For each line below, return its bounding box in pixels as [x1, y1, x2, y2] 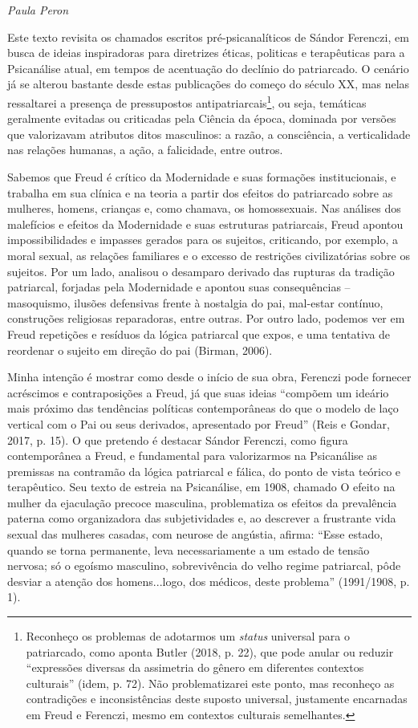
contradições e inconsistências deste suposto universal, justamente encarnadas [26, 690, 408, 707]
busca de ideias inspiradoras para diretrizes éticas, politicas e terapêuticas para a [7, 44, 405, 61]
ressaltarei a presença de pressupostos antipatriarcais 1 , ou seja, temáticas [7, 92, 367, 111]
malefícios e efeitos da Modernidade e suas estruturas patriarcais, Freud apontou [7, 215, 404, 232]
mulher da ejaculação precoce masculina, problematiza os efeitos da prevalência [7, 494, 397, 510]
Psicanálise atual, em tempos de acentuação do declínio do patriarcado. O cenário [7, 59, 409, 76]
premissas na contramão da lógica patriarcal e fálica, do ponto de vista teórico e [7, 462, 401, 479]
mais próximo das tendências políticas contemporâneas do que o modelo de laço [7, 400, 399, 417]
